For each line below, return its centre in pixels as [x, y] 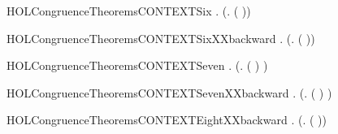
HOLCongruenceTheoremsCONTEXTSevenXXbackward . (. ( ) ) [169, 92]
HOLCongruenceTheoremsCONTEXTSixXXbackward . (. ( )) [161, 38]
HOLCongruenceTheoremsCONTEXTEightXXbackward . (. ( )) [167, 120]
